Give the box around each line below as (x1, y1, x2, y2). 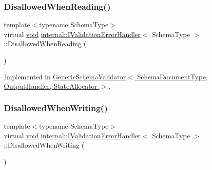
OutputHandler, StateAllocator (4, 81, 97, 91)
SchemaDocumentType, (137, 71, 208, 81)
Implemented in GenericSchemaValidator (4, 71, 126, 81)
